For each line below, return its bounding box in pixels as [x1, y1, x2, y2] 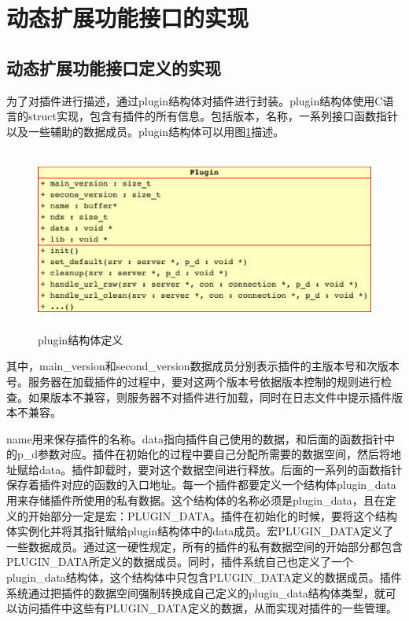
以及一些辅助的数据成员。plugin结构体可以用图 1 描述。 [6, 123, 285, 139]
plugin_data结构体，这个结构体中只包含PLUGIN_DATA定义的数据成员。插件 [6, 569, 402, 586]
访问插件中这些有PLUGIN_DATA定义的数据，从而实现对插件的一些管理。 [17, 600, 397, 616]
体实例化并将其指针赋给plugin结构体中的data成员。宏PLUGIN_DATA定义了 [6, 523, 394, 539]
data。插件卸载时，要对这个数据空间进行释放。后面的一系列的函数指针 [39, 461, 403, 477]
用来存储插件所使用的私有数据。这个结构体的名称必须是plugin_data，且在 [6, 492, 385, 509]
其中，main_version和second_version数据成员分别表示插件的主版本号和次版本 [6, 358, 400, 374]
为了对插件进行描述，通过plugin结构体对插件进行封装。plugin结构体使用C [6, 92, 383, 108]
